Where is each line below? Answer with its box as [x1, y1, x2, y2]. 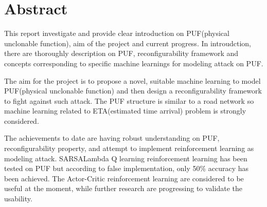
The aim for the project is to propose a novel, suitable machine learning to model [4, 75, 261, 86]
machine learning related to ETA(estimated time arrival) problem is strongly [4, 105, 246, 116]
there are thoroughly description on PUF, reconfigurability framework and [4, 48, 239, 59]
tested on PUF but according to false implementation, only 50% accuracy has [4, 163, 249, 174]
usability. [4, 193, 32, 204]
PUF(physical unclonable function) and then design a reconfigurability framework [4, 85, 262, 96]
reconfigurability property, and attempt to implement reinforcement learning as [4, 143, 254, 154]
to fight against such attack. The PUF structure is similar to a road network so [4, 95, 254, 106]
